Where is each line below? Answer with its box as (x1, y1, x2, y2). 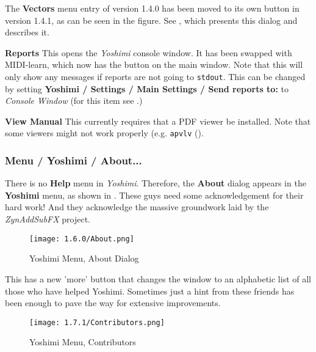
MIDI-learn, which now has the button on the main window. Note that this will (5, 58, 303, 71)
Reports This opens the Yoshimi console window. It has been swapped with (5, 46, 292, 59)
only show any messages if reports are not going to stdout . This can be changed (5, 70, 306, 82)
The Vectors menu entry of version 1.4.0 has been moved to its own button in (5, 2, 300, 14)
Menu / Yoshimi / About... (5, 152, 142, 167)
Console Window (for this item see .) (5, 94, 143, 107)
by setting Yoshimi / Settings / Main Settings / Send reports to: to (5, 82, 289, 95)
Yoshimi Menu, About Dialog (29, 252, 139, 265)
